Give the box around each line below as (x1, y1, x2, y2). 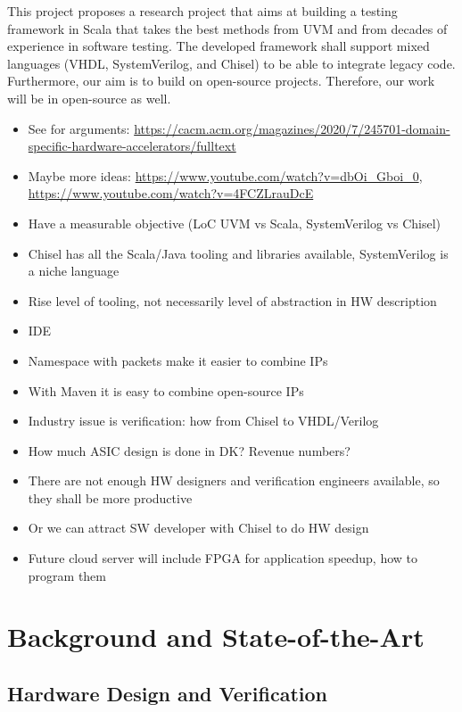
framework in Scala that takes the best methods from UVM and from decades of (7, 19, 448, 37)
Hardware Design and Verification (7, 680, 327, 708)
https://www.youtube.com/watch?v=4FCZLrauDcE (28, 184, 314, 203)
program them (28, 566, 106, 584)
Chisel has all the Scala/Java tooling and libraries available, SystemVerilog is (28, 244, 449, 262)
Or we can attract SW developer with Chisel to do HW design (28, 518, 369, 537)
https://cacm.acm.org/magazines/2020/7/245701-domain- (134, 119, 450, 137)
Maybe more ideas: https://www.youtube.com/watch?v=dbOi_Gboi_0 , (28, 166, 423, 185)
